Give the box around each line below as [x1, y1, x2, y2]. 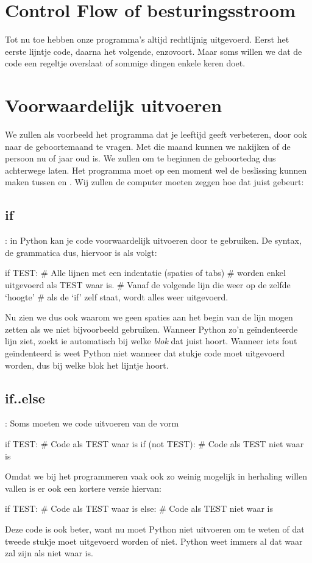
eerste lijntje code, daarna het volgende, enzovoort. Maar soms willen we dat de [5, 44, 302, 57]
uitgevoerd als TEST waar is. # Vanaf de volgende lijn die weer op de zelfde [5, 278, 291, 291]
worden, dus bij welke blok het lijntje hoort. [5, 358, 169, 371]
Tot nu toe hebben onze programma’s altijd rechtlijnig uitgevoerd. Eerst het [5, 33, 289, 46]
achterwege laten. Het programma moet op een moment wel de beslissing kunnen [5, 163, 307, 176]
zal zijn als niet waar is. [5, 547, 93, 559]
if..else [5, 388, 45, 407]
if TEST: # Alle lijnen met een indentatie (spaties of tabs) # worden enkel [5, 266, 286, 279]
